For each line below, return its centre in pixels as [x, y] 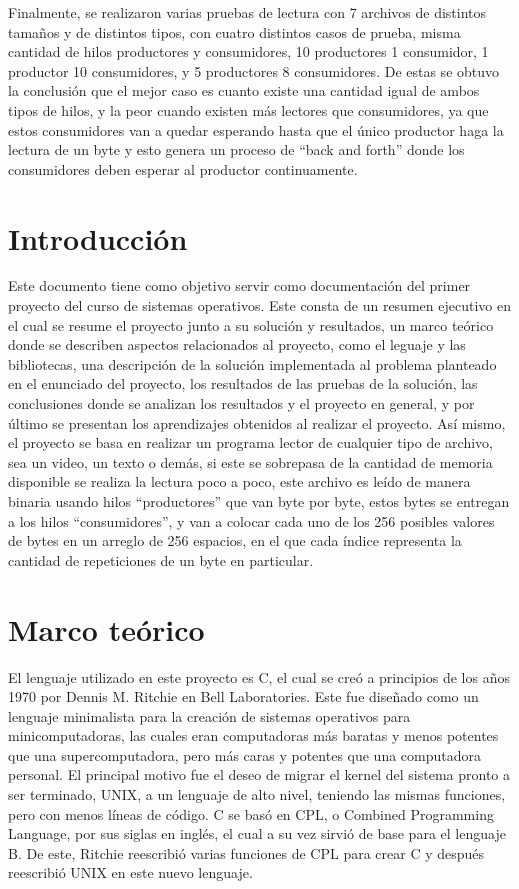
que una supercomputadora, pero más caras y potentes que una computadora [245, 754]
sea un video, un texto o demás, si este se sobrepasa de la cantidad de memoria [250, 461]
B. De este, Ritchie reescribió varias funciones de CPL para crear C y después [246, 852]
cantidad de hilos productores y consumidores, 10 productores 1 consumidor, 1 [248, 51]
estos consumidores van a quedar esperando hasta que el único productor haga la [256, 129]
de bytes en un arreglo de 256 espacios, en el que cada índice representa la [235, 540]
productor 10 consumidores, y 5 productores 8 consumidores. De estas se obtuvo [254, 70]
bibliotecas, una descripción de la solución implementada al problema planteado [252, 363]
